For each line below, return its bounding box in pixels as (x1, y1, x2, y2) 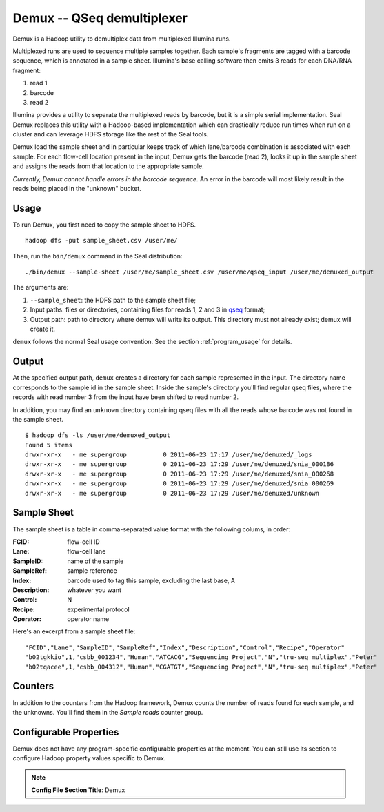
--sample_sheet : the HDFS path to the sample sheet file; (30, 296, 196, 304)
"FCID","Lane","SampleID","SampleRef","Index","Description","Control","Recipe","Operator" (25, 643, 345, 651)
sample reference (67, 567, 117, 575)
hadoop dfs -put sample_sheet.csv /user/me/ (25, 236, 179, 245)
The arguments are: (12, 283, 69, 292)
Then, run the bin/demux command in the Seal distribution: (12, 252, 183, 260)
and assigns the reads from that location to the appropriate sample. (12, 162, 204, 170)
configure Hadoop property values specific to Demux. (12, 754, 166, 762)
